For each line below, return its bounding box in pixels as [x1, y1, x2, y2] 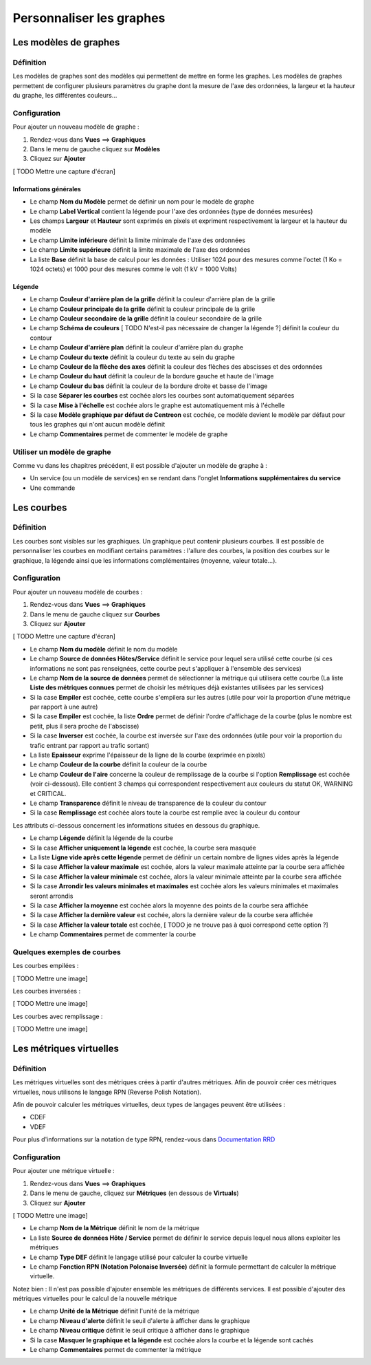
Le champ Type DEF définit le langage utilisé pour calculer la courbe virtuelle [30, 1253, 248, 1261]
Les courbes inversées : [12, 987, 81, 995]
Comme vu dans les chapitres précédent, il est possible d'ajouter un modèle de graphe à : [12, 461, 267, 469]
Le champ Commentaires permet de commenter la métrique [30, 1346, 202, 1354]
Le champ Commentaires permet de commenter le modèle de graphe [30, 430, 228, 438]
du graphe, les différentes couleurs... [12, 92, 117, 100]
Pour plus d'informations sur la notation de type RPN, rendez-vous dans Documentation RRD [12, 1135, 276, 1143]
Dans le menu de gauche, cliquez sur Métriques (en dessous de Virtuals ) [30, 1189, 240, 1197]
